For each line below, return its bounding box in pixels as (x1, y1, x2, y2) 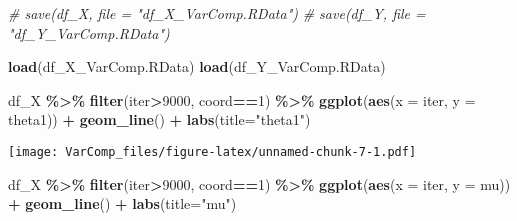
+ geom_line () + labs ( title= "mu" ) (8, 193, 237, 214)
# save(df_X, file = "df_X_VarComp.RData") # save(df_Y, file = (8, 3, 426, 23)
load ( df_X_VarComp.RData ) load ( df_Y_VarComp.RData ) (8, 56, 386, 77)
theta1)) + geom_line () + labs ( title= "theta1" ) (8, 109, 311, 130)
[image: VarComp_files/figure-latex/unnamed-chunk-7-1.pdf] (8, 144, 417, 159)
